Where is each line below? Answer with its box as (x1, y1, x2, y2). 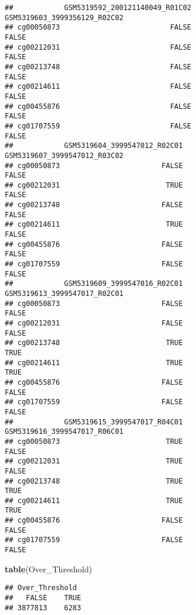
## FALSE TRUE (5, 594, 81, 602)
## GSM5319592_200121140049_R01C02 (5, 4, 191, 12)
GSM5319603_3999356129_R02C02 (5, 13, 124, 22)
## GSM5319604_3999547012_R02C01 (5, 141, 183, 150)
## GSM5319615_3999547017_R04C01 (5, 417, 183, 426)
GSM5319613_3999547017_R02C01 (5, 289, 124, 298)
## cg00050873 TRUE (5, 437, 183, 446)
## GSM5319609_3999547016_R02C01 (5, 279, 183, 288)
